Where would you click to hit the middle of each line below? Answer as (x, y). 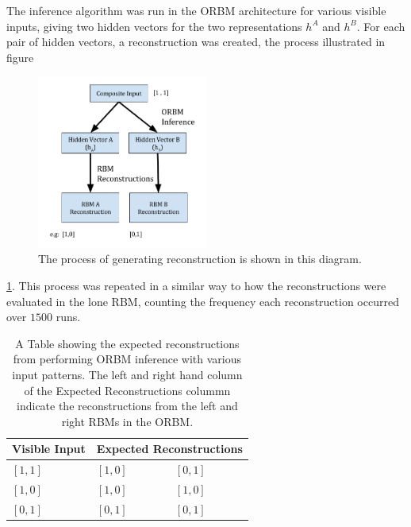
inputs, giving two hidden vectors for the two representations (154, 26)
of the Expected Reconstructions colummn (127, 390)
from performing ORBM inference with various (127, 359)
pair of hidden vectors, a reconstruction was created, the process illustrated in (196, 42)
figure (20, 57)
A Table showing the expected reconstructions (127, 343)
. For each (381, 26)
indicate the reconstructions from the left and (127, 406)
